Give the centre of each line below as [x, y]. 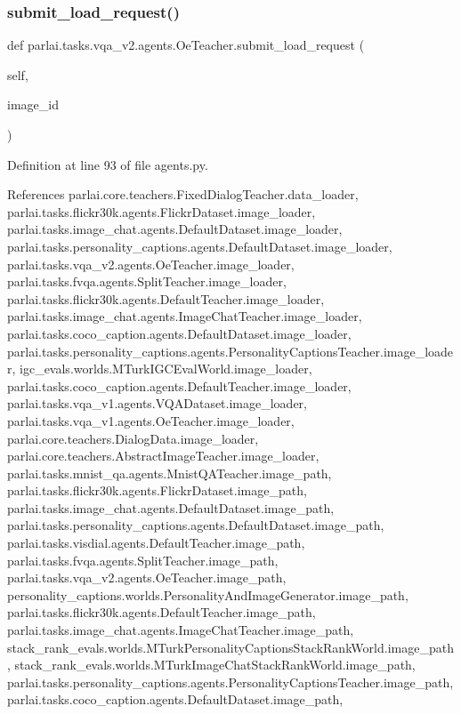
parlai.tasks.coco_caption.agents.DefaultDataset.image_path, [175, 699]
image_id [33, 104]
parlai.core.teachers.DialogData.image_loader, [133, 438]
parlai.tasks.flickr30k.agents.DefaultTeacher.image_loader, [166, 298]
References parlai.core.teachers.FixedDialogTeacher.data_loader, [183, 194]
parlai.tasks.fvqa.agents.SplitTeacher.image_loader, [147, 281]
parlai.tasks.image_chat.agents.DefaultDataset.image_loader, [175, 229]
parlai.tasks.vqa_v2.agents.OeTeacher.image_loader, [151, 264]
